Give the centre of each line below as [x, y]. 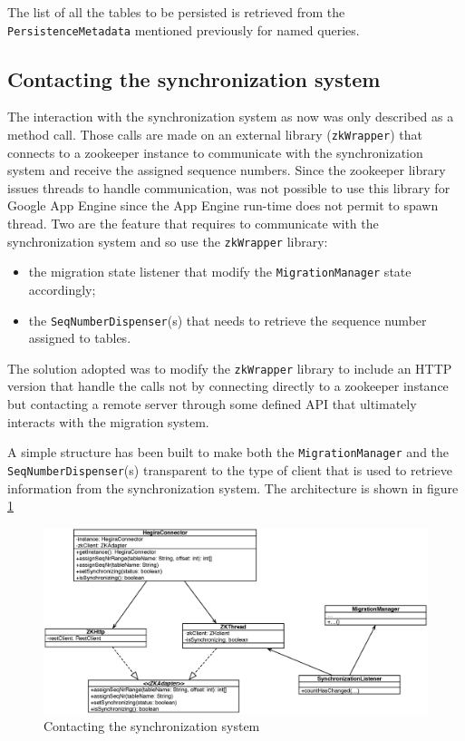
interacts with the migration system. [108, 421]
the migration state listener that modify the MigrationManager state [220, 272]
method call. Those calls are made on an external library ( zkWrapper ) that [215, 135]
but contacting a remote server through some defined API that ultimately [212, 404]
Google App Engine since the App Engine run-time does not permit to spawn [223, 205]
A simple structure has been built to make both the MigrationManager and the [228, 452]
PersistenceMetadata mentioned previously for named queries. [184, 29]
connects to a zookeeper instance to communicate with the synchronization [215, 152]
